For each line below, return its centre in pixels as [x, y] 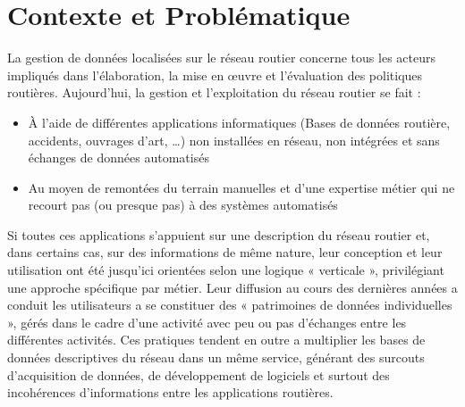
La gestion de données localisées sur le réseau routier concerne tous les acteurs [221, 58]
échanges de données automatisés [118, 158]
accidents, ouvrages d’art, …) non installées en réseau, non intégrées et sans [234, 140]
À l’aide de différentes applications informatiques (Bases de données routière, [239, 122]
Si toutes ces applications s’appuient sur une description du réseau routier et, [219, 234]
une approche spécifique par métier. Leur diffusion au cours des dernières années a [232, 287]
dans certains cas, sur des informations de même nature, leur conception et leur [225, 252]
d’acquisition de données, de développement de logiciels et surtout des [199, 374]
